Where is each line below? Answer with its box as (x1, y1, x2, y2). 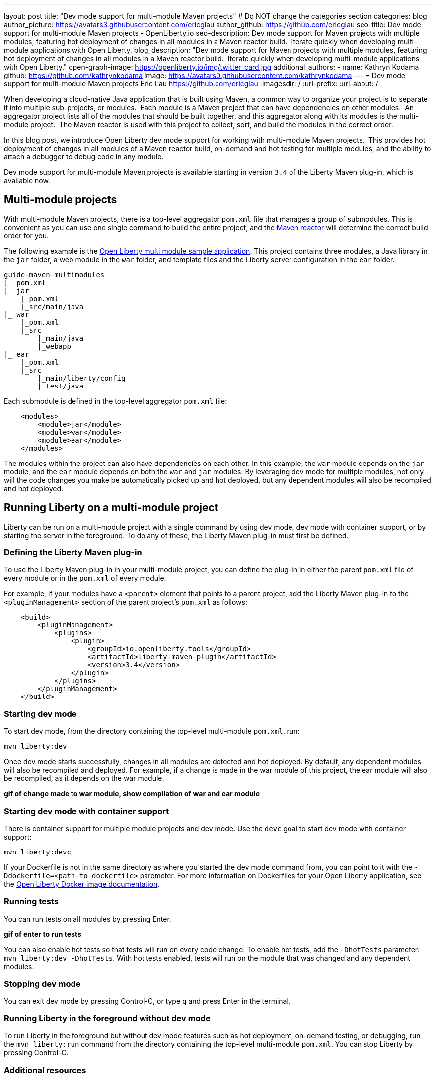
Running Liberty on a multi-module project (4, 501, 218, 514)
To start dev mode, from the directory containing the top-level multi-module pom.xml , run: (4, 727, 300, 736)
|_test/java (37, 382, 84, 390)
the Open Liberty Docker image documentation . (4, 879, 160, 888)
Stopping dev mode (4, 979, 81, 989)
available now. (4, 176, 50, 185)
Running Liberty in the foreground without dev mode (4, 1013, 211, 1023)
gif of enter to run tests (4, 930, 81, 938)
